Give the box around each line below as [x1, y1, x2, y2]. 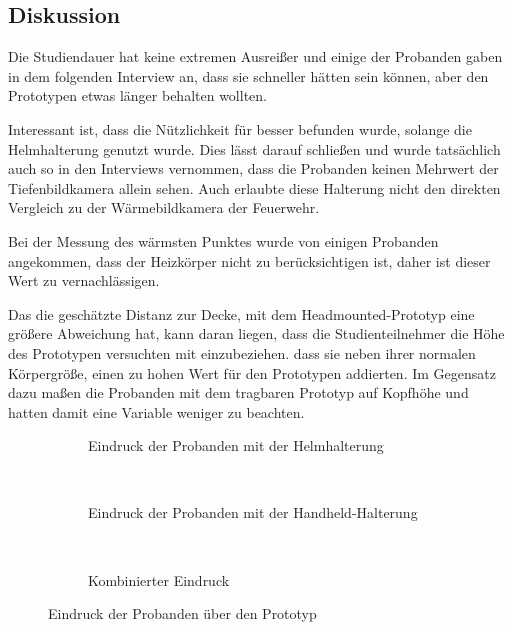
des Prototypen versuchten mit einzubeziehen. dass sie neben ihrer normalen [8, 342, 476, 363]
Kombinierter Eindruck [88, 569, 230, 590]
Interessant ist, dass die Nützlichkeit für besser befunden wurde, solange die [8, 118, 472, 139]
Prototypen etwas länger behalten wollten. [8, 85, 267, 106]
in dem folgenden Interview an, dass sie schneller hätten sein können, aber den [8, 65, 489, 86]
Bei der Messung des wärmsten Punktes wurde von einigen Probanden [8, 230, 439, 251]
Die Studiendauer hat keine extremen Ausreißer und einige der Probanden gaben [8, 46, 503, 67]
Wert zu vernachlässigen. [8, 270, 160, 291]
